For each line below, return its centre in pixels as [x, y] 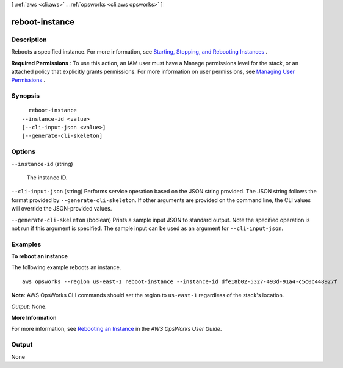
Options [23, 151]
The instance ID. [47, 178]
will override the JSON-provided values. [62, 209]
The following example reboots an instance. [66, 267]
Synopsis [25, 96]
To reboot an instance [40, 256]
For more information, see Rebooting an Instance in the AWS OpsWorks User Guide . [117, 329]
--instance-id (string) [42, 164]
